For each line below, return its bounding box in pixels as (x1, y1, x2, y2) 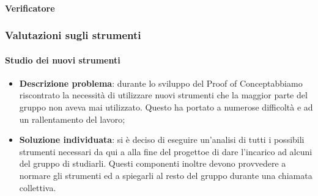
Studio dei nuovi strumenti (5, 53, 120, 66)
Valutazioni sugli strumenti (5, 27, 141, 43)
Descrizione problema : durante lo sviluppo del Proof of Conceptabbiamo (19, 76, 303, 89)
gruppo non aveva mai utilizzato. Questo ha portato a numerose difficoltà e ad (19, 101, 313, 114)
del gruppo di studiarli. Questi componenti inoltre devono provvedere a (19, 157, 286, 170)
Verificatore (5, 1, 55, 14)
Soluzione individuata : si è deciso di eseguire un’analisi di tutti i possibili (19, 133, 305, 146)
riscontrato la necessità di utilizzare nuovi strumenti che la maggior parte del (19, 89, 308, 101)
